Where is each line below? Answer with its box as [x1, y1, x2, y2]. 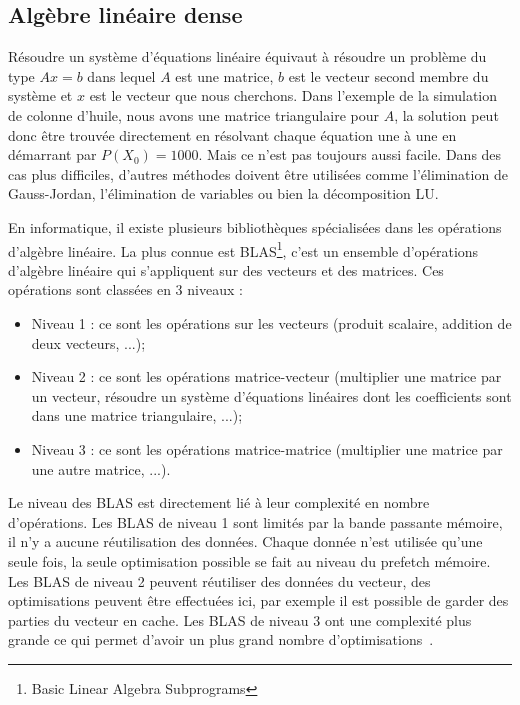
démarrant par [8, 144, 97, 165]
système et [8, 85, 73, 106]
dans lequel [87, 65, 156, 86]
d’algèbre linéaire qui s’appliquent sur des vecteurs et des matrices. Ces [8, 259, 444, 280]
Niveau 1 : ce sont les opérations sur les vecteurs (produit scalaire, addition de [31, 312, 512, 333]
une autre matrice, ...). [31, 458, 171, 479]
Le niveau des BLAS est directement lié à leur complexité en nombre [8, 492, 430, 513]
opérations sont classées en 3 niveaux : [8, 279, 243, 300]
